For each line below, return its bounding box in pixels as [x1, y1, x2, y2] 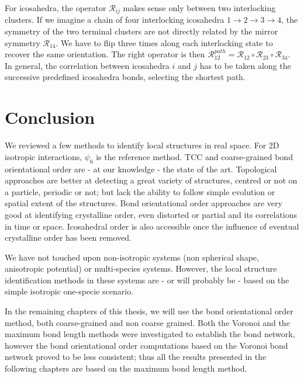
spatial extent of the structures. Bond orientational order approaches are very [5, 197, 282, 209]
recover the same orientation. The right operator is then [5, 48, 205, 60]
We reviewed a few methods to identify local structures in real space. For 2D [5, 139, 279, 151]
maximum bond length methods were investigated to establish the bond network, [5, 328, 295, 340]
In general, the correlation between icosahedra [5, 59, 170, 71]
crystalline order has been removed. [5, 231, 132, 244]
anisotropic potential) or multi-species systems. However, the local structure [5, 262, 277, 275]
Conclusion [5, 105, 95, 129]
